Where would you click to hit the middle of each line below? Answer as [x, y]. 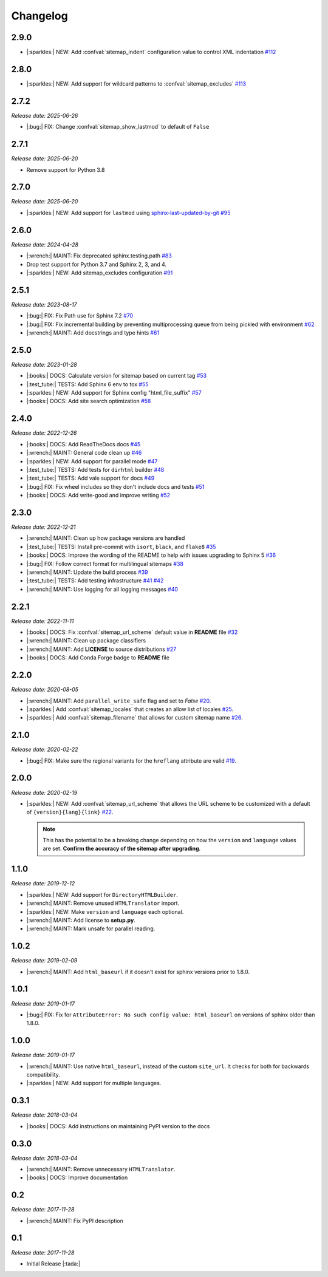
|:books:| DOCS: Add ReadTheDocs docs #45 [84, 444]
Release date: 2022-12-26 [44, 433]
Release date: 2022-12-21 [43, 527]
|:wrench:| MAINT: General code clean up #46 [84, 453]
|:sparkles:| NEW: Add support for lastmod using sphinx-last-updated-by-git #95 [128, 213]
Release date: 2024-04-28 [45, 244]
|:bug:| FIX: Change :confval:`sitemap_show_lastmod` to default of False [118, 127]
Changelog [39, 16]
